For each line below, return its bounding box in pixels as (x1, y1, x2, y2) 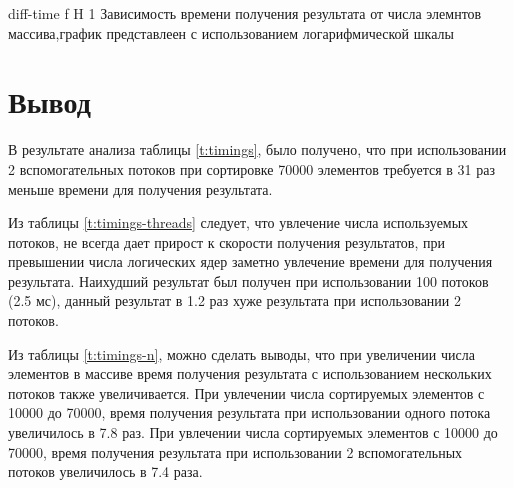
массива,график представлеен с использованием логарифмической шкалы (8, 22, 454, 43)
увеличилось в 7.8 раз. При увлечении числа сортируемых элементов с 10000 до (8, 422, 498, 443)
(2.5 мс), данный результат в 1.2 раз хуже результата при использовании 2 (8, 290, 462, 311)
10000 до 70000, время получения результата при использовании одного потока (8, 402, 491, 423)
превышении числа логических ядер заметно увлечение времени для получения (8, 251, 493, 272)
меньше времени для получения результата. (8, 178, 273, 199)
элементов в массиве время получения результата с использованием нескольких (8, 363, 492, 384)
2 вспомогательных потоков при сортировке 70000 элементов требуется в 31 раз (8, 158, 495, 179)
